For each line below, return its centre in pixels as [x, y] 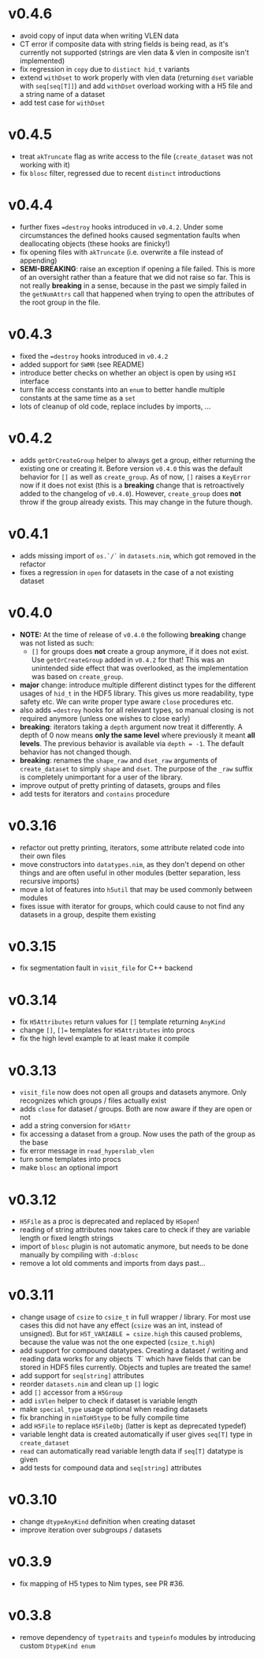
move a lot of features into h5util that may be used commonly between [136, 889]
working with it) [45, 164]
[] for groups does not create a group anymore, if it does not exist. [140, 651]
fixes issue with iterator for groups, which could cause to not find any [132, 906]
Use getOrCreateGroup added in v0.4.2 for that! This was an [128, 659]
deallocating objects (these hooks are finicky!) [95, 243]
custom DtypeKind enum [58, 1646]
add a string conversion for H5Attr [75, 1126]
